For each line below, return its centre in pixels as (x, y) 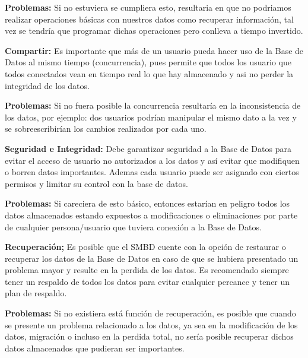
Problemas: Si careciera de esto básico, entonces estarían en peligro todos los (147, 203)
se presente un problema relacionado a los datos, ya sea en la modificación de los (151, 324)
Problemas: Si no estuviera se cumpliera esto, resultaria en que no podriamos (148, 7)
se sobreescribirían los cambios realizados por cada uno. (106, 129)
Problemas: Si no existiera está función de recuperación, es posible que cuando (150, 313)
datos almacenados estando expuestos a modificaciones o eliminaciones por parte (151, 215)
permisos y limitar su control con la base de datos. (96, 183)
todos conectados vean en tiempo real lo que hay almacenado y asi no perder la (149, 73)
